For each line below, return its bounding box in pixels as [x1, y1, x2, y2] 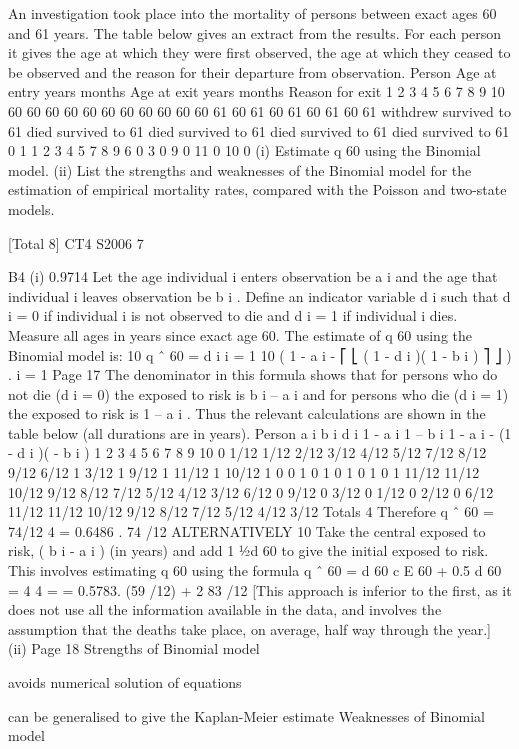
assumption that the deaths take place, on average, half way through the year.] [8, 618, 491, 639]
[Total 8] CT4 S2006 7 [8, 232, 144, 253]
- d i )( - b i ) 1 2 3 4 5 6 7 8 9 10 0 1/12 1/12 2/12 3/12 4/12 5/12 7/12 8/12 [8, 442, 487, 463]
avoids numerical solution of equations [8, 672, 242, 692]
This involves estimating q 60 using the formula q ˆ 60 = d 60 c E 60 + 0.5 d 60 [8, 560, 502, 581]
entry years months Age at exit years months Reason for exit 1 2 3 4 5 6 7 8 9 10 [8, 81, 505, 102]
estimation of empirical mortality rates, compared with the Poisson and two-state [8, 179, 507, 200]
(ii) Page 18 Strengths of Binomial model [8, 638, 260, 659]
